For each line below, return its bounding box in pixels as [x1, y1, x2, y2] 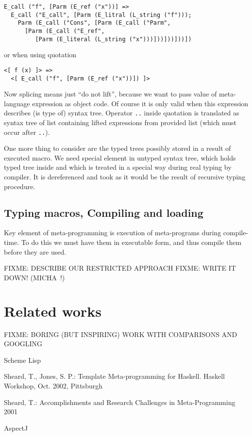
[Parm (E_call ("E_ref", [24, 27, 105, 34]
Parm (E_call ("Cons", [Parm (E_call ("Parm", [17, 19, 171, 27]
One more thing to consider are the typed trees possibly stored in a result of [4, 143, 231, 153]
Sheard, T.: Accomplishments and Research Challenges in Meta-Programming [4, 397, 235, 407]
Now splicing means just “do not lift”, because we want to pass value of [4, 89, 217, 99]
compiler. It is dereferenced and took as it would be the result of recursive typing [4, 172, 246, 182]
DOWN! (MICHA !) [4, 272, 65, 282]
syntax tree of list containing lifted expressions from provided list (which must [4, 117, 237, 128]
